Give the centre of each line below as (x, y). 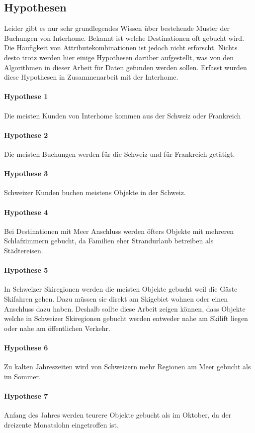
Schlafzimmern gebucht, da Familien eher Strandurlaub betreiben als (109, 241)
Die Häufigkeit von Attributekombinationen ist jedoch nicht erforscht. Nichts (121, 48)
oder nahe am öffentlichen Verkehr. (57, 328)
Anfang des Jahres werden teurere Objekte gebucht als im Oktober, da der (118, 415)
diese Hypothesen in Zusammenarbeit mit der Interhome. (91, 77)
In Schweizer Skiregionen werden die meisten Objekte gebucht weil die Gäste (121, 289)
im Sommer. (22, 376)
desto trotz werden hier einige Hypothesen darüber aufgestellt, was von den (119, 57)
